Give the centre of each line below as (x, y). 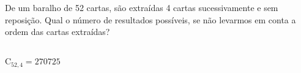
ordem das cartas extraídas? (58, 32)
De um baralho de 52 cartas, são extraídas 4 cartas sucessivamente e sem (142, 7)
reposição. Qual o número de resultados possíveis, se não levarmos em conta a (150, 19)
